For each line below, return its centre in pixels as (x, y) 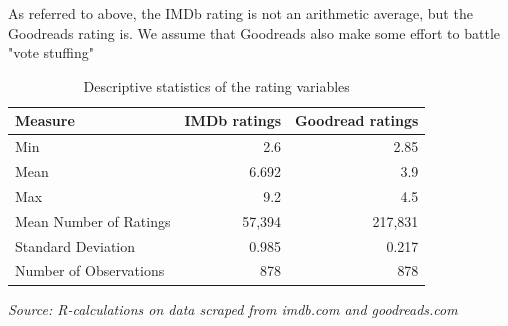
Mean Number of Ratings (93, 220)
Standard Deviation (75, 245)
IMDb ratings (233, 120)
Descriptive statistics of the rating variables (216, 85)
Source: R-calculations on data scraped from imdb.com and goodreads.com (233, 308)
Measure (45, 120)
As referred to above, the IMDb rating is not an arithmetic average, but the (240, 13)
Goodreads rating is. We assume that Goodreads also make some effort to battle (254, 32)
